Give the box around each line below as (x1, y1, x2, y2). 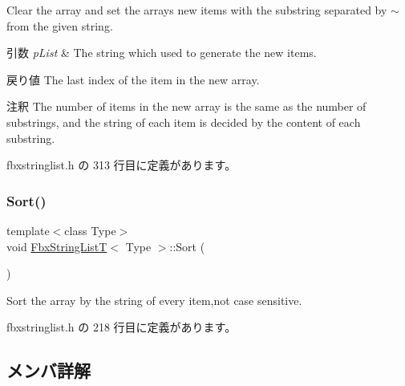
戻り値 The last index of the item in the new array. (6, 71, 260, 87)
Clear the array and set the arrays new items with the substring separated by (6, 2, 387, 18)
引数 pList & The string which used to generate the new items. (6, 44, 317, 61)
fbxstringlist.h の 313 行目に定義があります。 (6, 156, 237, 173)
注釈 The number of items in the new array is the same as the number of (6, 98, 367, 115)
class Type (64, 221, 116, 238)
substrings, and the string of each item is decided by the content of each (6, 113, 361, 130)
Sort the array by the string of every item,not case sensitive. (6, 291, 302, 308)
